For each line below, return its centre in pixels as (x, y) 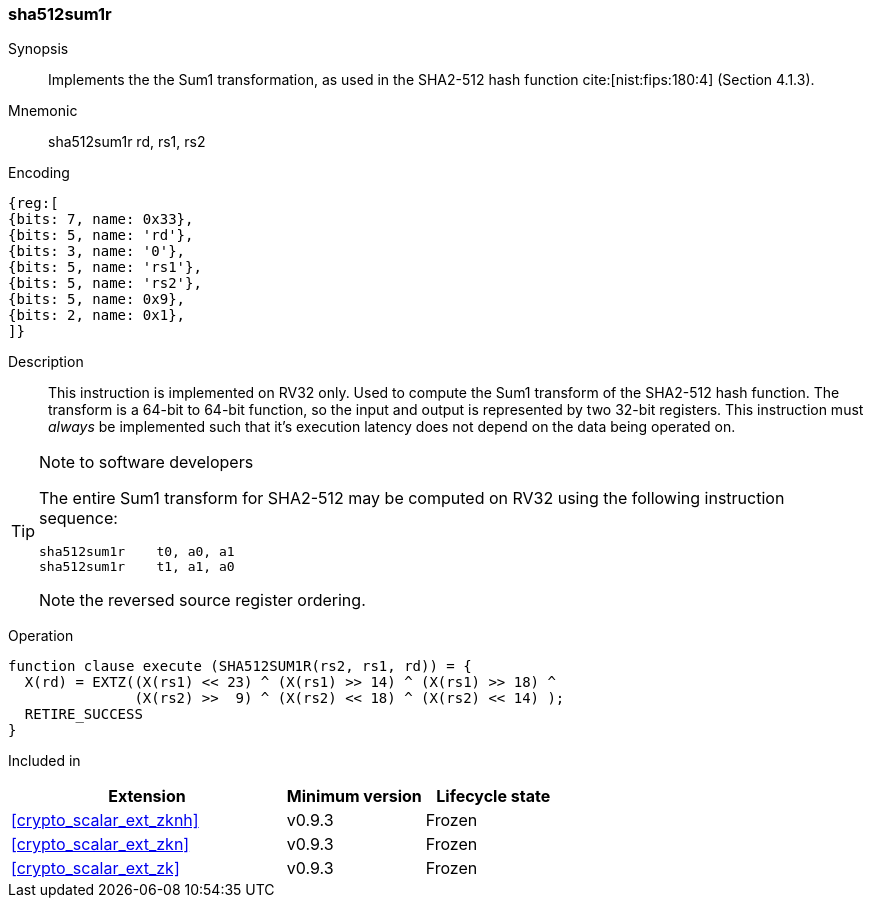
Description (46, 362)
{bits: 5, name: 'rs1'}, (105, 267)
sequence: (78, 518)
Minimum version (354, 796)
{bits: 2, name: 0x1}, (97, 315)
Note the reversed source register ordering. (202, 600)
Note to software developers (146, 462)
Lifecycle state (493, 796)
